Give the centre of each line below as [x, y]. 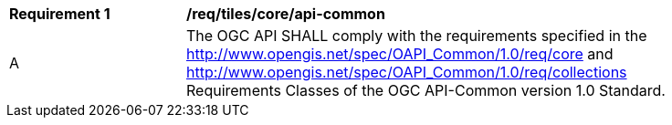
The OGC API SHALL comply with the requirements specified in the [417, 36]
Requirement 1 [60, 14]
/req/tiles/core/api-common [286, 14]
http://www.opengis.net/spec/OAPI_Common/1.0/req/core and [400, 54]
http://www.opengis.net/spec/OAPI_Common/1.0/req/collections [407, 72]
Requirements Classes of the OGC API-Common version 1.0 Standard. [426, 90]
